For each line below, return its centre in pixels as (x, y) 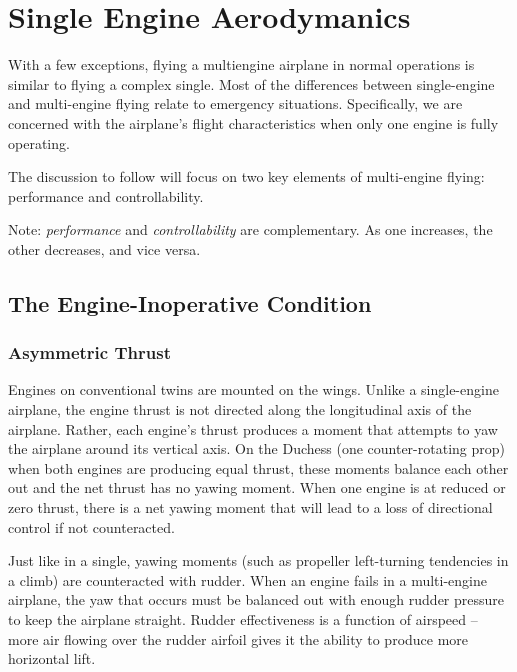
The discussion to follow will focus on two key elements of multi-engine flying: (246, 176)
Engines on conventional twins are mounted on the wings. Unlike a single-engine (253, 389)
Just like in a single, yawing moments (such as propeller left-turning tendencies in (258, 560)
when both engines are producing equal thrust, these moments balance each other (258, 467)
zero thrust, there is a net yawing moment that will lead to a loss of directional (250, 507)
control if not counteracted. (91, 526)
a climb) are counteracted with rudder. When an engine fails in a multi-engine (247, 579)
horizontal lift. (52, 658)
